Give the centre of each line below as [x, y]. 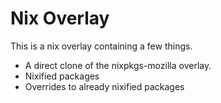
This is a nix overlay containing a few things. [101, 46]
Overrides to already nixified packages [104, 86]
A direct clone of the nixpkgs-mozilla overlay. [118, 65]
